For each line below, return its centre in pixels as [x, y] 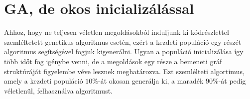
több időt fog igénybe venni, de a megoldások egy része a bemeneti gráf [113, 61]
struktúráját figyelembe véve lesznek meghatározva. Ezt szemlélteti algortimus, [124, 71]
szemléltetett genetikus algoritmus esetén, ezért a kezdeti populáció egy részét [123, 42]
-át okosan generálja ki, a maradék [151, 81]
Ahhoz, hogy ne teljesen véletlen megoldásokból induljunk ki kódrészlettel [117, 32]
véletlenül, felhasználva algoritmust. [58, 90]
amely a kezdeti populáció [44, 81]
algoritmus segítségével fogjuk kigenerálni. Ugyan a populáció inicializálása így [124, 51]
